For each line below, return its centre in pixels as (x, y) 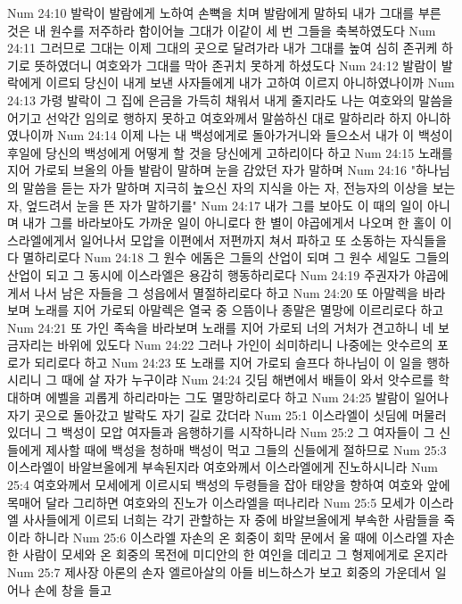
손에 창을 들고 (73, 589)
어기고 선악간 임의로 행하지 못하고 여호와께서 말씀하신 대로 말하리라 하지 (210, 117)
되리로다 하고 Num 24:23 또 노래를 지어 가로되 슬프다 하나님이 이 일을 (228, 362)
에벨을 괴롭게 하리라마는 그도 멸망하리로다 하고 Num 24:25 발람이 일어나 (247, 397)
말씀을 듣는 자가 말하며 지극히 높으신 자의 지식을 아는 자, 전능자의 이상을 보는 (239, 187)
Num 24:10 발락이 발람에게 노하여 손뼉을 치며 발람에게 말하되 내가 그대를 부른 (224, 12)
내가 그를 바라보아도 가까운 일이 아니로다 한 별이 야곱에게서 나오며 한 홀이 (229, 223)
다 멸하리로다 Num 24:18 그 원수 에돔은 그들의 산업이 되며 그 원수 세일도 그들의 (228, 257)
